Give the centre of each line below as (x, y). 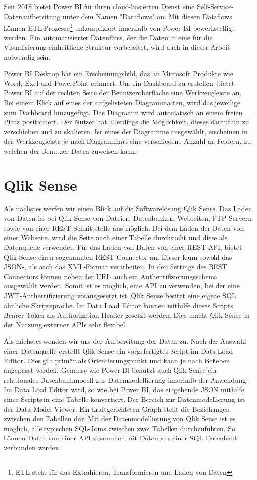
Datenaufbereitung (32, 16)
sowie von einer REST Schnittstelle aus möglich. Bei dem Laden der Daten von (124, 227)
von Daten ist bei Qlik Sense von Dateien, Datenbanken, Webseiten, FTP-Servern (128, 218)
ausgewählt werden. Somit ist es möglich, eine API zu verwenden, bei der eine (122, 286)
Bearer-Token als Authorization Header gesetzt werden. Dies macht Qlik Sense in (127, 315)
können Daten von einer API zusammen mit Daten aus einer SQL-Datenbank (121, 438)
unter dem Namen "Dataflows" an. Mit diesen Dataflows (147, 16)
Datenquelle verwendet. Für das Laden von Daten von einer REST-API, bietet (123, 247)
